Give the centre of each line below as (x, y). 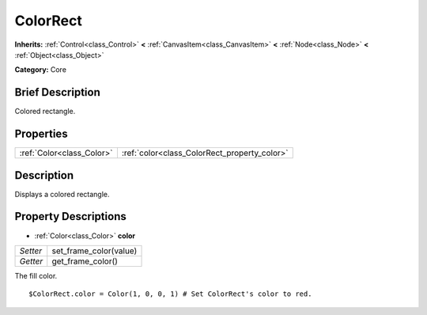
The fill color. (36, 275)
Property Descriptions (70, 216)
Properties (41, 134)
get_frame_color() (85, 261)
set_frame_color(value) (94, 251)
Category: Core (41, 70)
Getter (31, 261)
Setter (31, 251)
